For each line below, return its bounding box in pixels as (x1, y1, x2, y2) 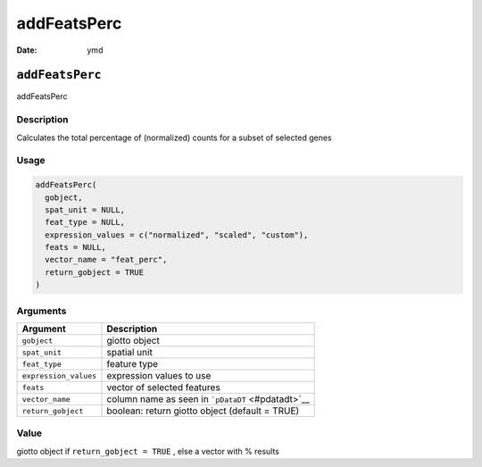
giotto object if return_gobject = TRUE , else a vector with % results (16, 446, 280, 456)
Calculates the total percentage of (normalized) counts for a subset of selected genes (16, 132, 332, 143)
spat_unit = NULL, (45, 204, 125, 214)
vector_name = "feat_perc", (45, 254, 168, 265)
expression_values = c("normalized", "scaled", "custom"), (45, 229, 309, 240)
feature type (106, 358, 159, 370)
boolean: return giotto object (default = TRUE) (106, 404, 300, 417)
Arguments (16, 304, 67, 317)
